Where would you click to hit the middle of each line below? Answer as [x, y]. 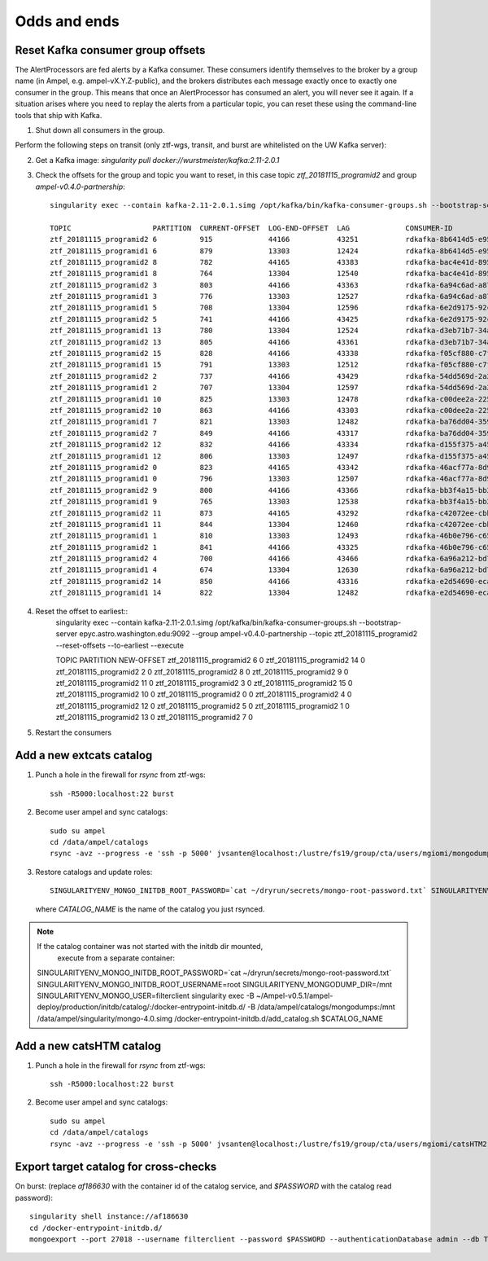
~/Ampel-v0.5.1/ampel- [295, 995]
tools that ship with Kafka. [59, 115]
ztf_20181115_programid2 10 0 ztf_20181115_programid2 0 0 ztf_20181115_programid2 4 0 [204, 694]
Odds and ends [67, 21]
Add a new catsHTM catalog [88, 1046]
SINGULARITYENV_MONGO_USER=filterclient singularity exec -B [146, 995]
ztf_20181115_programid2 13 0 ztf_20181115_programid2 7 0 [155, 718]
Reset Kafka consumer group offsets [110, 50]
